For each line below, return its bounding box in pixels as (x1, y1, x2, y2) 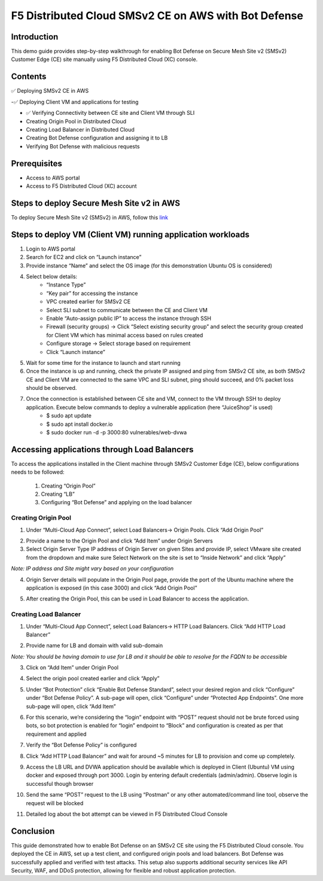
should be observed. (26, 385, 77, 392)
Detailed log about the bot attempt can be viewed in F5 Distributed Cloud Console (26, 810, 228, 818)
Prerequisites (11, 158, 62, 169)
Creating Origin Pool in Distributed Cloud (26, 117, 127, 125)
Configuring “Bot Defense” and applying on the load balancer (41, 499, 193, 506)
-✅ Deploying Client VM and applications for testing (11, 98, 139, 105)
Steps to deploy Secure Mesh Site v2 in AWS (11, 198, 181, 208)
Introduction (11, 32, 59, 42)
